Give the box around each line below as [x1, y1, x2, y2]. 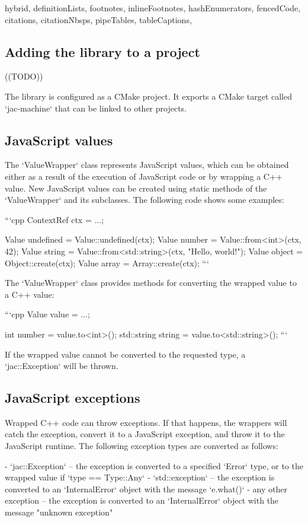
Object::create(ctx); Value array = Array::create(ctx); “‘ [5, 256, 209, 269]
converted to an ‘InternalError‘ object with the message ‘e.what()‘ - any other [5, 482, 287, 495]
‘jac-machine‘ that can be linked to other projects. [5, 101, 187, 114]
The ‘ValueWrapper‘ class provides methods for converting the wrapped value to [5, 276, 297, 289]
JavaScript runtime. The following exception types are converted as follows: [5, 440, 278, 452]
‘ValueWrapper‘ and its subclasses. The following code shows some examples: [5, 193, 284, 206]
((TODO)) [5, 70, 43, 82]
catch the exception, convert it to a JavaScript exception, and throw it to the [5, 428, 285, 440]
